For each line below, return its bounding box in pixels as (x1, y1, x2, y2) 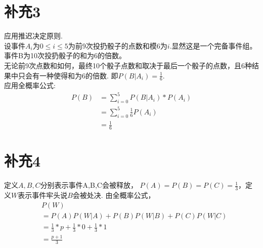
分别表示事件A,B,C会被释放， (40, 180, 138, 190)
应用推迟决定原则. (4, 30, 63, 41)
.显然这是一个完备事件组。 (169, 40, 257, 51)
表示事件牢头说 (18, 189, 68, 200)
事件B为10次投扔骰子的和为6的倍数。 (4, 50, 126, 61)
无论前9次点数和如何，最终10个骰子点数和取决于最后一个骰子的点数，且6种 (4, 60, 252, 70)
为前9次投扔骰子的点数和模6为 (68, 40, 167, 51)
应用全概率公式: (4, 80, 56, 91)
